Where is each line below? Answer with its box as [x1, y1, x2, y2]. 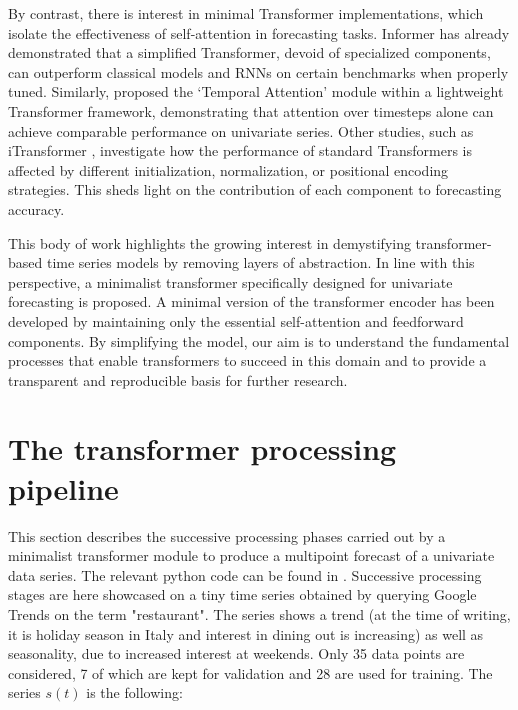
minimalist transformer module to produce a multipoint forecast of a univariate [8, 545, 495, 566]
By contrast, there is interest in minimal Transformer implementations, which [8, 3, 484, 23]
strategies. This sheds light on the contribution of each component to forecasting [8, 179, 502, 200]
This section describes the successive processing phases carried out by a [8, 525, 446, 546]
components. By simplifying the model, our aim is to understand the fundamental [8, 330, 510, 351]
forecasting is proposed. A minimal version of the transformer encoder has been [8, 291, 495, 312]
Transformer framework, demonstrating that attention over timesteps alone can [8, 100, 494, 121]
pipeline [8, 467, 119, 508]
